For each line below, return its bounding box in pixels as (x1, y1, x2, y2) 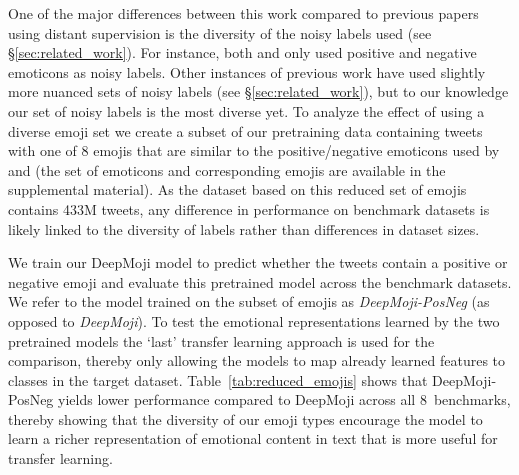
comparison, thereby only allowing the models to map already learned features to (8, 350, 506, 371)
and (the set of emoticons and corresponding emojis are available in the (8, 159, 446, 180)
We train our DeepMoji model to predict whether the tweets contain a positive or (8, 252, 508, 273)
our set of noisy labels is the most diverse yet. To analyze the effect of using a (8, 100, 485, 121)
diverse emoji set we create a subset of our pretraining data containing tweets (8, 120, 483, 141)
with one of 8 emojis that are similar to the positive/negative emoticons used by (8, 140, 500, 161)
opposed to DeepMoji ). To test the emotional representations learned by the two (8, 310, 500, 331)
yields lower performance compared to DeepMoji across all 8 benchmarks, (58, 389, 511, 410)
